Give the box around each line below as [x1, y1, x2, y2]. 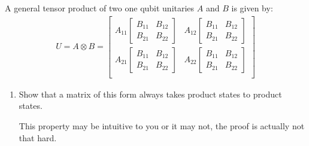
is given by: [231, 2, 273, 14]
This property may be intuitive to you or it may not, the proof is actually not [19, 119, 305, 132]
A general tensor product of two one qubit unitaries [5, 2, 195, 14]
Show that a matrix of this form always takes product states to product [19, 87, 282, 100]
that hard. [19, 131, 57, 144]
